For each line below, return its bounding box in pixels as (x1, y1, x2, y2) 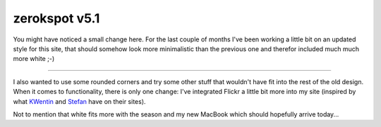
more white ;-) (13, 55, 55, 63)
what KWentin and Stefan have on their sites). (13, 97, 146, 105)
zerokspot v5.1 (13, 11, 100, 26)
